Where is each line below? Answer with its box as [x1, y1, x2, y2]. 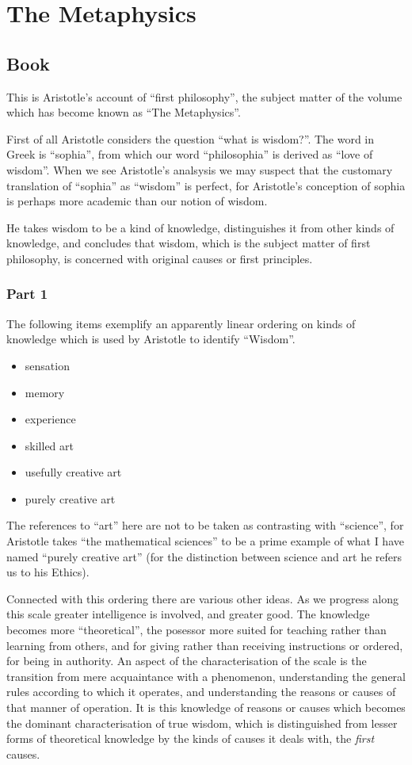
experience [25, 411, 76, 427]
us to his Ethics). [6, 564, 90, 580]
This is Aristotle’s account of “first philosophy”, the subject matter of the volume [6, 88, 402, 105]
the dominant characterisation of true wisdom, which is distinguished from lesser [6, 714, 398, 731]
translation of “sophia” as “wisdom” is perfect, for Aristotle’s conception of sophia [6, 177, 406, 193]
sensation [25, 357, 70, 373]
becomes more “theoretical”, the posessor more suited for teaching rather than [6, 622, 387, 638]
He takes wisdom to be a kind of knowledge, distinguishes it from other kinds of [6, 219, 395, 235]
